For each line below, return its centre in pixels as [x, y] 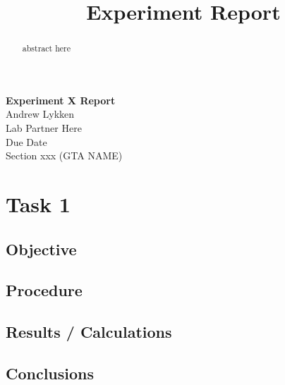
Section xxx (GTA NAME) [64, 155]
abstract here [46, 48]
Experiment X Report [61, 100]
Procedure [44, 290]
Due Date [26, 141]
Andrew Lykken [40, 114]
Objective [41, 249]
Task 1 [38, 203]
